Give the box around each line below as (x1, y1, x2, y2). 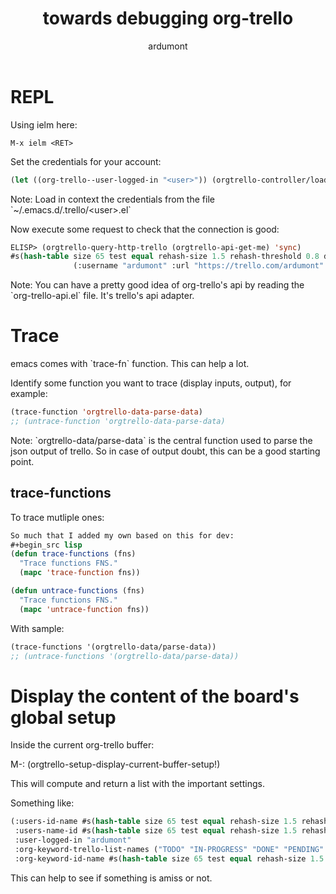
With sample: (10, 622, 65, 634)
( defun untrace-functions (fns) (10, 586, 145, 596)
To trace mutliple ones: (10, 511, 105, 523)
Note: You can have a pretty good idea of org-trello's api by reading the (10, 279, 305, 291)
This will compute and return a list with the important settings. (10, 778, 265, 790)
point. (10, 455, 35, 467)
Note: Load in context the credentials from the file (10, 193, 215, 205)
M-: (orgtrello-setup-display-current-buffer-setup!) (10, 758, 221, 771)
